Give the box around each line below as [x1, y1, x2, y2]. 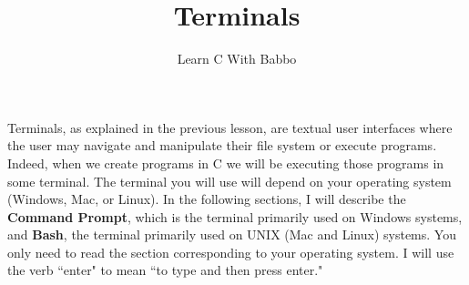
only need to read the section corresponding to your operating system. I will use [7, 242, 454, 261]
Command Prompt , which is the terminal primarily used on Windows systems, [7, 207, 463, 226]
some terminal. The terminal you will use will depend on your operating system [7, 171, 452, 190]
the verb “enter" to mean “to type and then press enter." [7, 260, 323, 280]
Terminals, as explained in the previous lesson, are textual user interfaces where [7, 117, 453, 137]
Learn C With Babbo [177, 49, 297, 68]
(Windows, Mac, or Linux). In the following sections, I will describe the [7, 189, 406, 209]
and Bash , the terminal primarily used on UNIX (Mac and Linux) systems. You [7, 225, 456, 244]
